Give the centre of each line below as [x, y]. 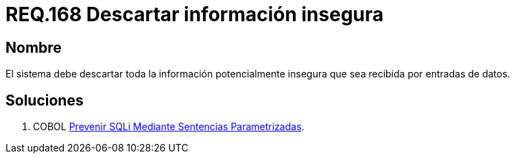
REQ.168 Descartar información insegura [195, 14]
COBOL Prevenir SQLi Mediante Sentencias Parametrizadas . [169, 127]
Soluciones [45, 100]
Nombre [34, 47]
